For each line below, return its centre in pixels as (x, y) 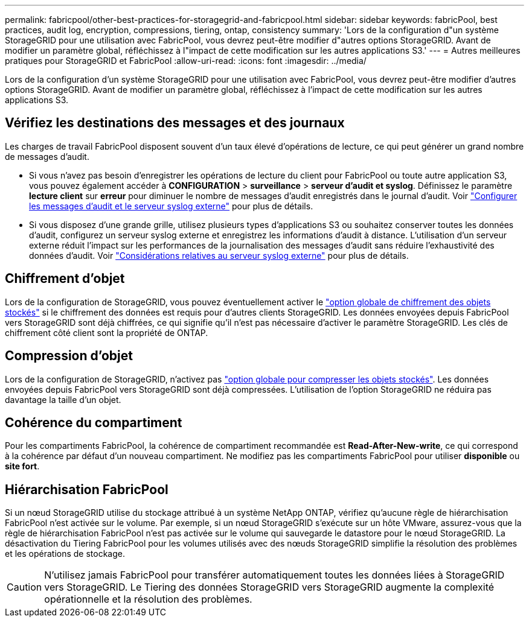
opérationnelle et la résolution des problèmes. (148, 599)
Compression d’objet (69, 356)
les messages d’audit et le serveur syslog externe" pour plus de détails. (171, 206)
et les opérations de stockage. (65, 554)
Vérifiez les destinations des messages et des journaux (175, 123)
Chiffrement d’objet (65, 279)
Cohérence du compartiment (94, 422)
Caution (24, 587)
